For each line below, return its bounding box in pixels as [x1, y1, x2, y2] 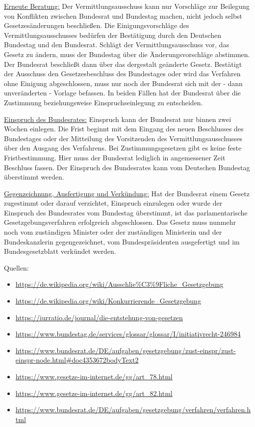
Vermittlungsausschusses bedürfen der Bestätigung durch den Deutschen [4, 30, 221, 40]
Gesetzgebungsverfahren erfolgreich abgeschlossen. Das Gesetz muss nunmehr [4, 217, 236, 227]
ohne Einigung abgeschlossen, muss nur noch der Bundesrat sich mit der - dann [4, 78, 243, 88]
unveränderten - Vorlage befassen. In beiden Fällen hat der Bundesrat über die [4, 88, 241, 98]
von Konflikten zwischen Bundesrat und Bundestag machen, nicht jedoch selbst [4, 10, 242, 21]
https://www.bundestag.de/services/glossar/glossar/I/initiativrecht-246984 [15, 329, 241, 339]
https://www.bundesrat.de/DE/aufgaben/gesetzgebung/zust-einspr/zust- [15, 345, 236, 355]
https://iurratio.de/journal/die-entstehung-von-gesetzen [15, 312, 183, 322]
